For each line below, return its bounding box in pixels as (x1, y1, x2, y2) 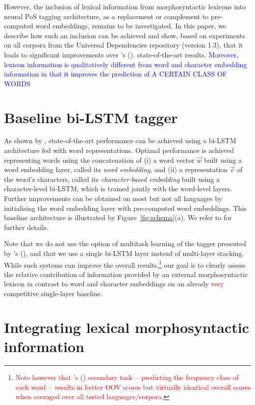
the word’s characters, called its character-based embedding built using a (4, 174, 220, 184)
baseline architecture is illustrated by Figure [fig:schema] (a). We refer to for (4, 212, 232, 223)
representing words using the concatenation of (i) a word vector (4, 154, 195, 165)
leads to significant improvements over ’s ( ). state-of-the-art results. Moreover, (4, 49, 238, 59)
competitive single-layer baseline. (4, 288, 102, 299)
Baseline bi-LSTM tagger (4, 107, 178, 127)
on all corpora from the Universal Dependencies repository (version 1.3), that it (4, 40, 243, 50)
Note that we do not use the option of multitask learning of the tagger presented (4, 238, 246, 249)
